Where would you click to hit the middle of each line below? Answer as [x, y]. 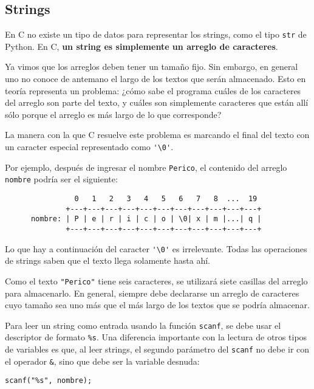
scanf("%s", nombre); [49, 381]
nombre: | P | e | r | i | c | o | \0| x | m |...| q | [146, 219]
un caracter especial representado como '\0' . [89, 147]
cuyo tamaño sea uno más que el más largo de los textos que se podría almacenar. [157, 305]
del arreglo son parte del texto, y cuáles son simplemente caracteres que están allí [157, 102]
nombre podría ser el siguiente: [61, 179]
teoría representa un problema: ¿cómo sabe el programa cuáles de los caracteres [153, 90]
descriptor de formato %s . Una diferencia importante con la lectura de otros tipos [156, 337]
